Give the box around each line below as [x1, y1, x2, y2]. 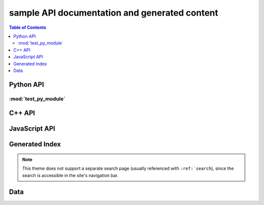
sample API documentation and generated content [9, 7, 219, 18]
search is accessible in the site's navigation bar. [22, 172, 119, 178]
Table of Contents [9, 24, 46, 30]
